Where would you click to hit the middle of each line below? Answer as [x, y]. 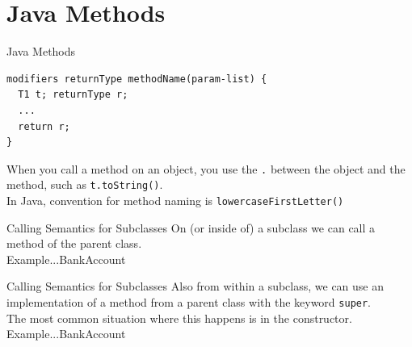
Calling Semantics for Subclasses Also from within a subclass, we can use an [195, 286]
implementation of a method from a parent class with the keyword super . [189, 302]
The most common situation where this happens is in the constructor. [179, 318]
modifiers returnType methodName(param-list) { [137, 79]
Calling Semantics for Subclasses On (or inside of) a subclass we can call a [191, 227]
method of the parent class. [74, 243]
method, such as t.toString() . [85, 184]
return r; [44, 126]
